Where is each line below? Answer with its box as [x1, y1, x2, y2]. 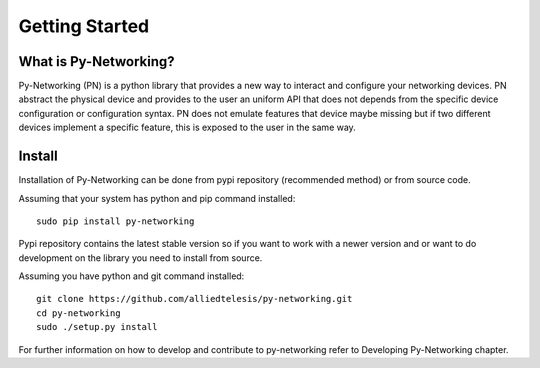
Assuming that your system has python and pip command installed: [18, 192, 296, 204]
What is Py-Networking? [18, 53, 175, 70]
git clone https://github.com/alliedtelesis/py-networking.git [36, 293, 353, 305]
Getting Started [18, 15, 150, 37]
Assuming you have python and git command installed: [18, 270, 245, 282]
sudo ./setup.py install [36, 321, 158, 333]
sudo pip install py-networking [36, 215, 195, 227]
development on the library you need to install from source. [18, 251, 263, 264]
